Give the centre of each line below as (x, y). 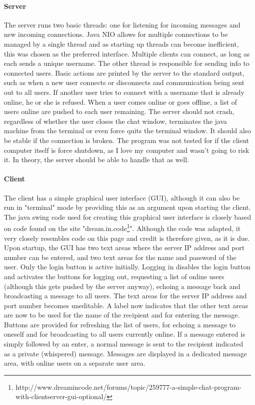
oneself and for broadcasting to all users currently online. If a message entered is (125, 334)
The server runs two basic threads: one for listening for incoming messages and (122, 24)
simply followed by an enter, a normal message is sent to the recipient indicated (124, 344)
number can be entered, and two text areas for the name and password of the (120, 257)
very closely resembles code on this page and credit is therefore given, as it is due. (127, 238)
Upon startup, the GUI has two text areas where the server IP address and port (124, 247)
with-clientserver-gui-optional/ (61, 396)
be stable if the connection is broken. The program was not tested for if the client (127, 140)
